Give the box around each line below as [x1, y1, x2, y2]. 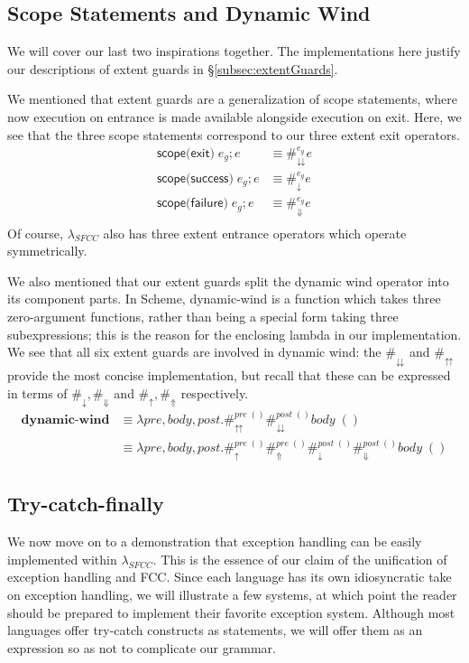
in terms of [7, 383, 68, 402]
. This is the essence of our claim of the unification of [152, 549, 447, 568]
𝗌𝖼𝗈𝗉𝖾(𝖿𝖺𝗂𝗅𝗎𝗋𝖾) [156, 197, 228, 210]
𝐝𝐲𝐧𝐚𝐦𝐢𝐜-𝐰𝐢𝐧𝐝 [21, 413, 110, 426]
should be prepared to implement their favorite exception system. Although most [7, 602, 455, 621]
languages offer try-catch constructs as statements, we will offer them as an [7, 621, 423, 640]
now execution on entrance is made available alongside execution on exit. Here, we [7, 107, 462, 126]
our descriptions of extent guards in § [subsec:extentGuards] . [7, 59, 338, 78]
